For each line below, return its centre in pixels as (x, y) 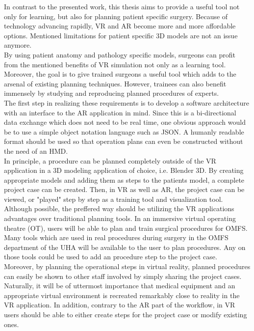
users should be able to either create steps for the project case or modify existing (126, 314)
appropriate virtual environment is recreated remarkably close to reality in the (122, 295)
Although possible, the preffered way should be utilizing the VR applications (119, 208)
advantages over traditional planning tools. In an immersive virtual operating (120, 218)
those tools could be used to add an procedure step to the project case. (111, 257)
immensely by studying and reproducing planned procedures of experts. (112, 93)
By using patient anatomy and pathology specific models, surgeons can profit (120, 54)
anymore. (18, 45)
